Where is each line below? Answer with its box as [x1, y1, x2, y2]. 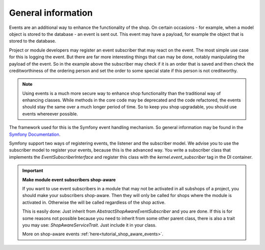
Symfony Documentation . [9, 131, 61, 137]
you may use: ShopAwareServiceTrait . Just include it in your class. [22, 222, 157, 228]
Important [22, 168, 44, 174]
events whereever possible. [22, 111, 78, 117]
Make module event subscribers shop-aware [22, 176, 116, 182]
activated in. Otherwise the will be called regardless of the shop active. [22, 199, 166, 205]
